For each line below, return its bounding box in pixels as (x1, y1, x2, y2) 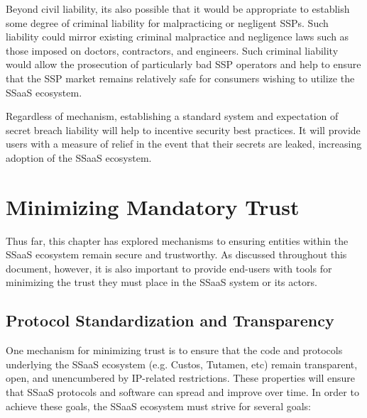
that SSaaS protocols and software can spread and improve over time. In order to (6, 385, 359, 400)
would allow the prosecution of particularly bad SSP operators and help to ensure (6, 57, 361, 72)
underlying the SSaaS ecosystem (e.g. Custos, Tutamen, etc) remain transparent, (6, 356, 358, 371)
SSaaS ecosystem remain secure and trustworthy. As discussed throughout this (6, 247, 347, 262)
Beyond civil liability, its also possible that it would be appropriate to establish (6, 1, 350, 16)
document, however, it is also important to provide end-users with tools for (6, 260, 332, 275)
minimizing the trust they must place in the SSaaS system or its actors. (6, 275, 317, 290)
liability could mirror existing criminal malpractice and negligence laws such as (6, 29, 349, 44)
